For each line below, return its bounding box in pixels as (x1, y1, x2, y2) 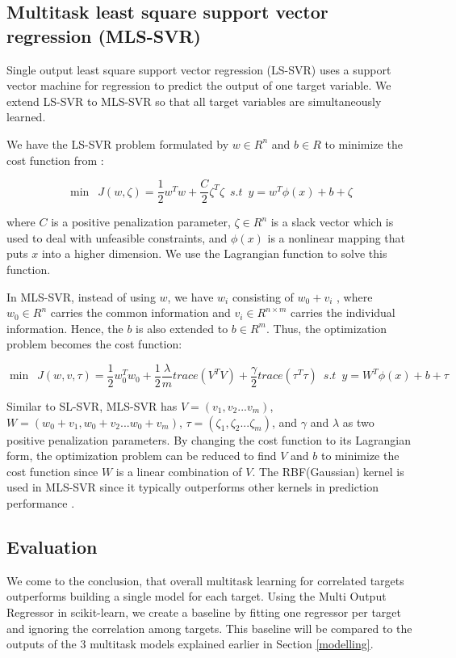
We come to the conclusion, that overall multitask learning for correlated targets (6, 572, 404, 588)
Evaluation (6, 534, 98, 559)
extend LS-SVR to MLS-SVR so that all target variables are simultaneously (6, 92, 382, 109)
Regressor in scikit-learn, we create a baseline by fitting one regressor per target (6, 603, 402, 620)
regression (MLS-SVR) (6, 23, 201, 48)
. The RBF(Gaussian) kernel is (252, 462, 404, 479)
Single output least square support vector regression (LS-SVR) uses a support (6, 61, 391, 78)
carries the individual (291, 304, 395, 321)
